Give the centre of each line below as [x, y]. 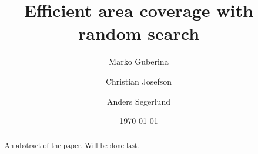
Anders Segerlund [139, 101]
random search [139, 33]
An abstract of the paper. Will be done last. [72, 145]
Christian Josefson [139, 81]
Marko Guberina [139, 61]
